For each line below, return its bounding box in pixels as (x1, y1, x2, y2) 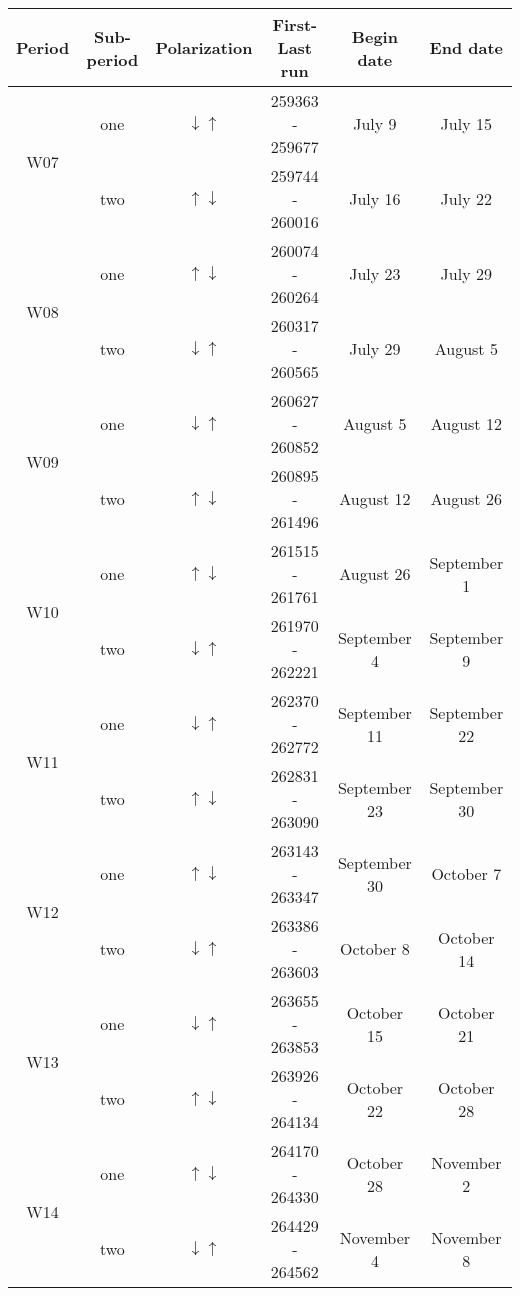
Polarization (155, 36, 253, 59)
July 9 (353, 112, 397, 135)
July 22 (440, 187, 492, 210)
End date (429, 36, 503, 59)
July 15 (440, 112, 492, 135)
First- (272, 13, 318, 36)
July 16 (349, 187, 401, 210)
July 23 (349, 262, 401, 285)
